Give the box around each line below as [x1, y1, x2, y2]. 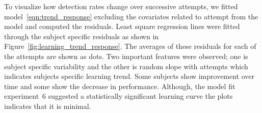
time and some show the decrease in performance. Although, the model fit [4, 80, 235, 91]
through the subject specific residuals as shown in [4, 31, 159, 41]
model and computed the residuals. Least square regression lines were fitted [4, 21, 240, 32]
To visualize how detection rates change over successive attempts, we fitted [4, 1, 238, 11]
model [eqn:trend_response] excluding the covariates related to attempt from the [4, 11, 258, 21]
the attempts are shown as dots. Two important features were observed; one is [4, 50, 248, 61]
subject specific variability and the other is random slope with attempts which [4, 61, 248, 71]
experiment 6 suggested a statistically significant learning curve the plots [4, 91, 233, 101]
